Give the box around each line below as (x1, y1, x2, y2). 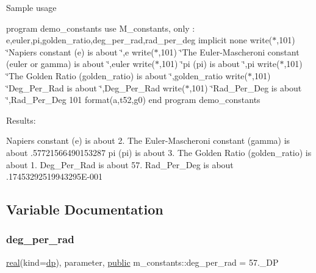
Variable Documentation (6, 200, 163, 219)
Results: (6, 113, 36, 126)
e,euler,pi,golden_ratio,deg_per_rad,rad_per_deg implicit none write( (6, 34, 273, 46)
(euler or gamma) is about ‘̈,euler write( (6, 57, 156, 70)
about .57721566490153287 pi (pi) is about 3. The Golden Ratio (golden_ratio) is (6, 146, 312, 158)
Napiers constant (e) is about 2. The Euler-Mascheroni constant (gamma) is (6, 134, 290, 147)
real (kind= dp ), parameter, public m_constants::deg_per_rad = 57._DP (6, 255, 279, 268)
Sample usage (6, 1, 57, 13)
